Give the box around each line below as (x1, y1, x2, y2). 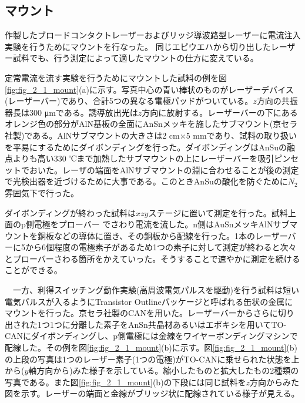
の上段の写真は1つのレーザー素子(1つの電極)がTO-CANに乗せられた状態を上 (5, 352, 300, 365)
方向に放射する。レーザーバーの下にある (142, 106, 298, 118)
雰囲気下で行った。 (5, 186, 79, 199)
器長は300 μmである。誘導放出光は (5, 106, 138, 118)
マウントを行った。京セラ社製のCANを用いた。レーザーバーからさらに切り (5, 307, 294, 319)
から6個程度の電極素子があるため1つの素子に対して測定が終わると (25, 241, 280, 253)
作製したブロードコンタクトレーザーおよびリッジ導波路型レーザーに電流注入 (5, 29, 301, 41)
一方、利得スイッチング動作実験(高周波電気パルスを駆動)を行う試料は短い (12, 284, 299, 296)
